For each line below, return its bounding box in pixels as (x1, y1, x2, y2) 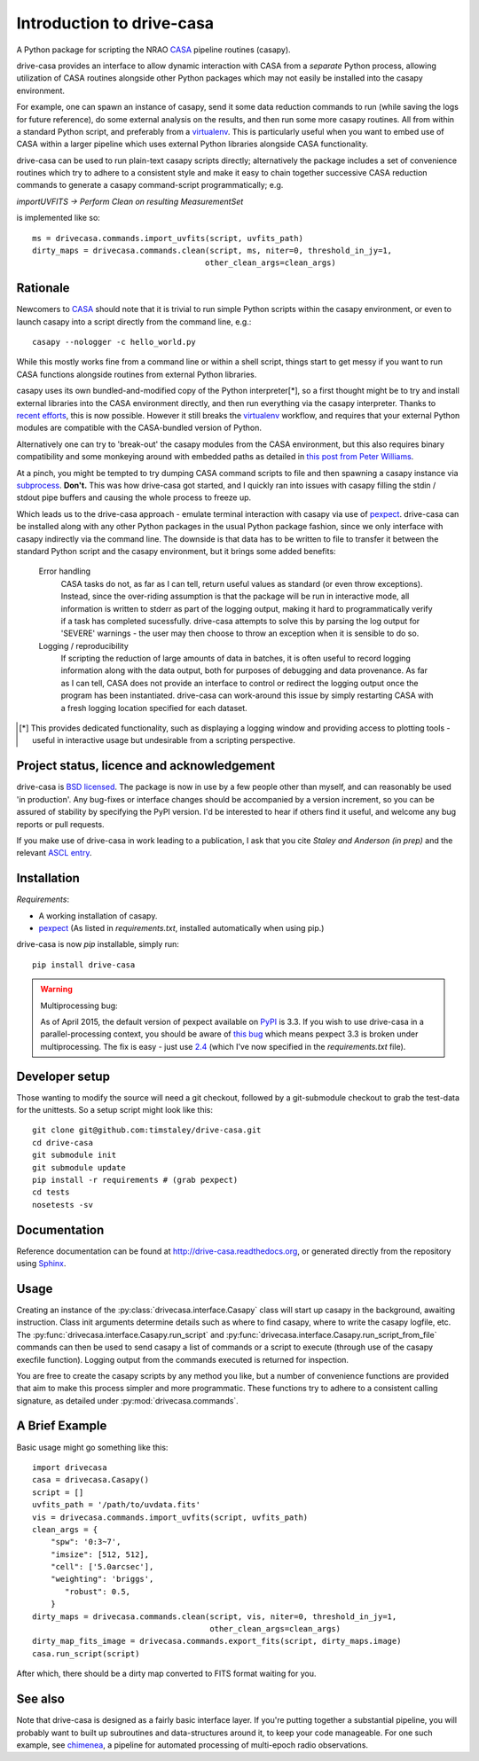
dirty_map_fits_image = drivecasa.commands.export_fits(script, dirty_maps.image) (32, 1636, 402, 1647)
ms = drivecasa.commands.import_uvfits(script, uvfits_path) (32, 233, 303, 243)
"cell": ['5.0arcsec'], (50, 1561, 154, 1572)
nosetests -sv (32, 1200, 93, 1209)
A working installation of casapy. (38, 910, 158, 921)
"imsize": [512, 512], (50, 1549, 150, 1560)
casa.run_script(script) (32, 1648, 140, 1658)
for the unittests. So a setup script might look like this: (16, 1105, 213, 1115)
